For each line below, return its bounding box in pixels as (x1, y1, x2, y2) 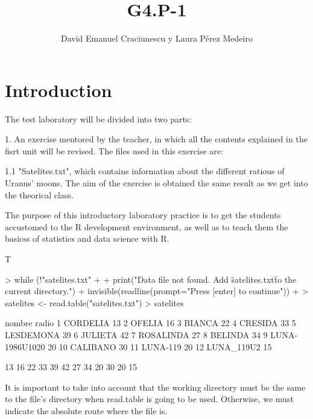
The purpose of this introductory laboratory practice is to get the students (5, 209, 281, 221)
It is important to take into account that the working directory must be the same (5, 380, 306, 393)
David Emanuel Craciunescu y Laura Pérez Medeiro (61, 32, 253, 45)
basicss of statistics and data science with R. (5, 232, 169, 245)
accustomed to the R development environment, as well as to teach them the (5, 220, 288, 233)
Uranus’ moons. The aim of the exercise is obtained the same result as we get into (5, 177, 308, 189)
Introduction (5, 77, 112, 102)
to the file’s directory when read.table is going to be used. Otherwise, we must (5, 392, 294, 405)
